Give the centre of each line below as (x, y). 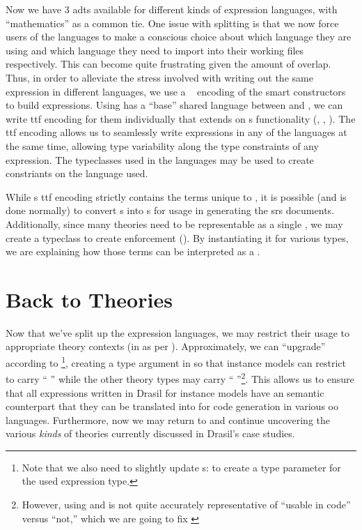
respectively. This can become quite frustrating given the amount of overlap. (168, 64)
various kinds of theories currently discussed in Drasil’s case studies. (150, 433)
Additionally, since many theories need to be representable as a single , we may (174, 224)
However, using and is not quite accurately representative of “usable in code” (186, 505)
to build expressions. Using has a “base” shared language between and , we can (174, 105)
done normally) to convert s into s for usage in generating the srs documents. (170, 210)
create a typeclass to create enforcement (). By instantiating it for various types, (177, 237)
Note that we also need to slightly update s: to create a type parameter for (181, 467)
